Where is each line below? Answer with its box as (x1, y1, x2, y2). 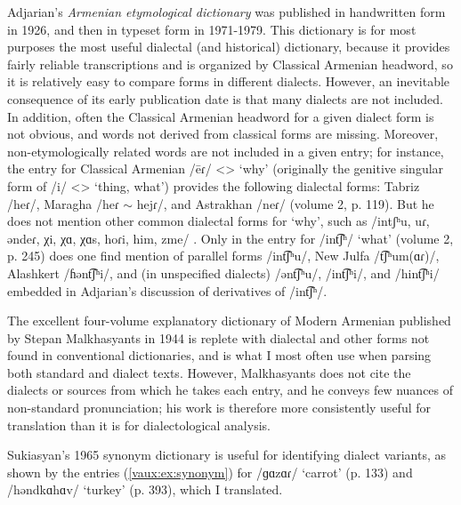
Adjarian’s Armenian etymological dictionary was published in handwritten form (7, 3, 446, 20)
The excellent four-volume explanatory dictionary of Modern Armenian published (7, 311, 451, 330)
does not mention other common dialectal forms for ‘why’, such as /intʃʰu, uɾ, (7, 212, 430, 230)
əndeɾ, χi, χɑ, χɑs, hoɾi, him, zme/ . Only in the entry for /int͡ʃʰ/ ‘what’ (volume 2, (7, 228, 454, 247)
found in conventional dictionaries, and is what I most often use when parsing (7, 346, 432, 365)
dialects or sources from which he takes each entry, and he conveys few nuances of (7, 381, 454, 399)
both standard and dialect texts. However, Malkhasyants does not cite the (7, 363, 411, 381)
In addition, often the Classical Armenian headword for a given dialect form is (7, 107, 434, 125)
